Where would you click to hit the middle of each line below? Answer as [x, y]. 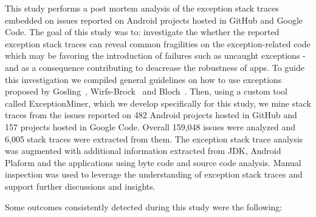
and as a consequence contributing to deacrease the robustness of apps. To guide [155, 67]
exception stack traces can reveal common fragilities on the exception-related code [158, 43]
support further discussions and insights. [80, 186]
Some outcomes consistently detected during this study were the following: [144, 206]
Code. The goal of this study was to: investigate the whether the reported [142, 32]
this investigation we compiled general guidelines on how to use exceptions [143, 79]
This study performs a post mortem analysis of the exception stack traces [142, 8]
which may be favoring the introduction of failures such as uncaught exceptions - [155, 55]
